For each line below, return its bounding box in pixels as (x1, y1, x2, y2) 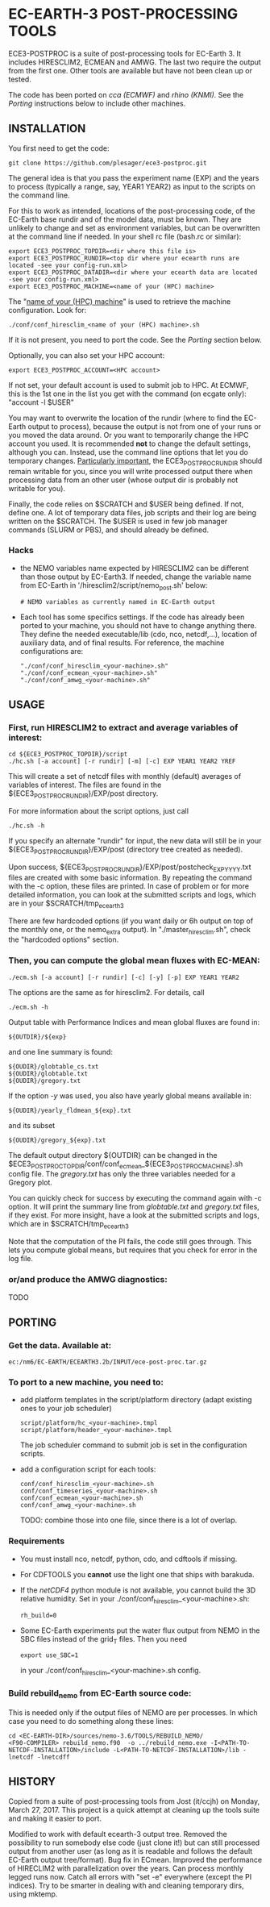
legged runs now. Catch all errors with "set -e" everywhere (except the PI (8, 1872, 252, 1881)
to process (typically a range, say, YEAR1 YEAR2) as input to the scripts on (8, 181, 255, 191)
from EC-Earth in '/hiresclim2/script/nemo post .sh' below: (19, 580, 208, 592)
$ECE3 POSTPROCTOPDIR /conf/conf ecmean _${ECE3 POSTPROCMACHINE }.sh (8, 1159, 243, 1170)
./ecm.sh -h (8, 1003, 48, 1011)
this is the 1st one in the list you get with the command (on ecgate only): (8, 389, 247, 398)
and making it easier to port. (8, 1813, 102, 1823)
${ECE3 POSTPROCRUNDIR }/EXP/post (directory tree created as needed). (8, 844, 243, 856)
